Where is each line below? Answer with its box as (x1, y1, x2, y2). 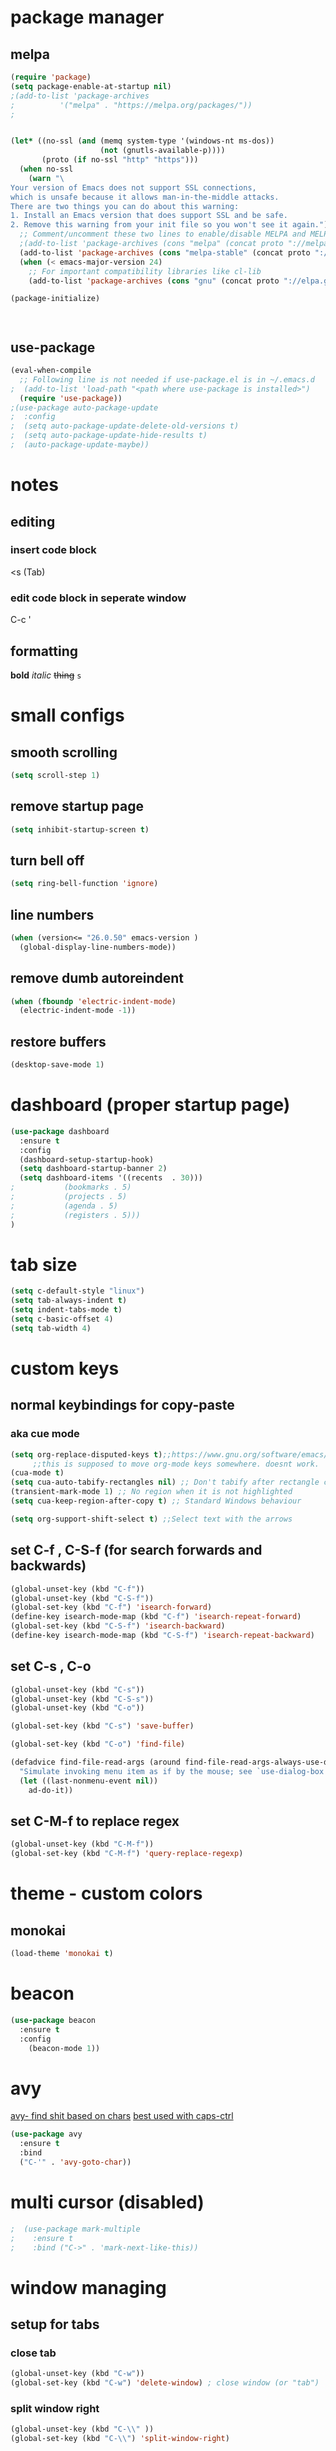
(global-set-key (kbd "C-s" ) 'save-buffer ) (10, 1721, 195, 1731)
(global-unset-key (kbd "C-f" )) (10, 1584, 145, 1594)
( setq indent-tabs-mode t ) (10, 1305, 123, 1315)
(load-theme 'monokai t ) (10, 1949, 114, 1959)
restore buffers (10, 1033, 107, 1050)
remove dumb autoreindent (10, 970, 185, 987)
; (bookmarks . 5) (10, 1182, 132, 1193)
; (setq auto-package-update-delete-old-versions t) (10, 421, 240, 431)
